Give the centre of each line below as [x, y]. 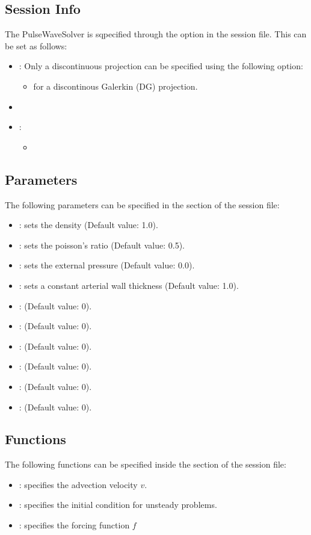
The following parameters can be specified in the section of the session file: [142, 204]
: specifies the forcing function [74, 525]
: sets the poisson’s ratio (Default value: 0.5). [102, 245]
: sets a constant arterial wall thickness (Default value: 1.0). [129, 285]
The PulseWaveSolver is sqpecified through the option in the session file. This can [156, 34]
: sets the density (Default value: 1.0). [88, 225]
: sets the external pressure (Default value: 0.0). [107, 265]
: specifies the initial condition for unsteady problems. [118, 505]
